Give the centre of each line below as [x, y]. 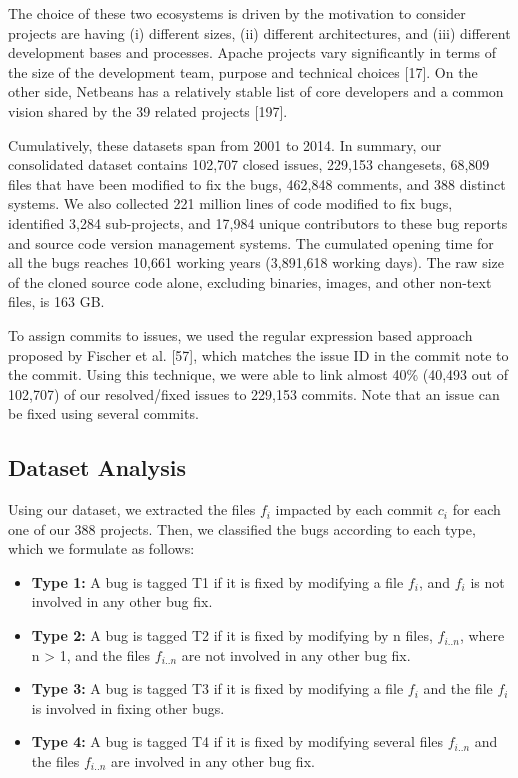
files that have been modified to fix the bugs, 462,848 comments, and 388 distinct [257, 183]
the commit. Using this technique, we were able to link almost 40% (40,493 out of [258, 374]
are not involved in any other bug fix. [296, 654]
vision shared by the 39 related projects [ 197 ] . [148, 110]
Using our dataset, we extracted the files [132, 509]
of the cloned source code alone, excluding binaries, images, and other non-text [250, 281]
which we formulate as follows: [101, 548]
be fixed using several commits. [103, 413]
